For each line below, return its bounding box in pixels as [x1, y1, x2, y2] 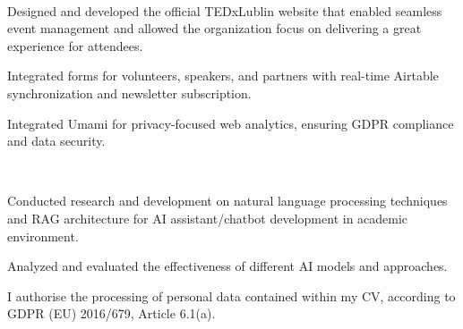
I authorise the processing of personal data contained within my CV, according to [7, 286, 456, 305]
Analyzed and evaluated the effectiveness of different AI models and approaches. [7, 257, 448, 275]
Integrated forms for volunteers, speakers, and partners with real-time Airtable [7, 66, 439, 85]
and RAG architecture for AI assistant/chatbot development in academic [7, 208, 408, 227]
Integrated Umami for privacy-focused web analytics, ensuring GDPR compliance [7, 114, 454, 132]
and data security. [7, 131, 106, 150]
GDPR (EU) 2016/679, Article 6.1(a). [7, 304, 216, 323]
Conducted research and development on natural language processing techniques [7, 191, 448, 210]
